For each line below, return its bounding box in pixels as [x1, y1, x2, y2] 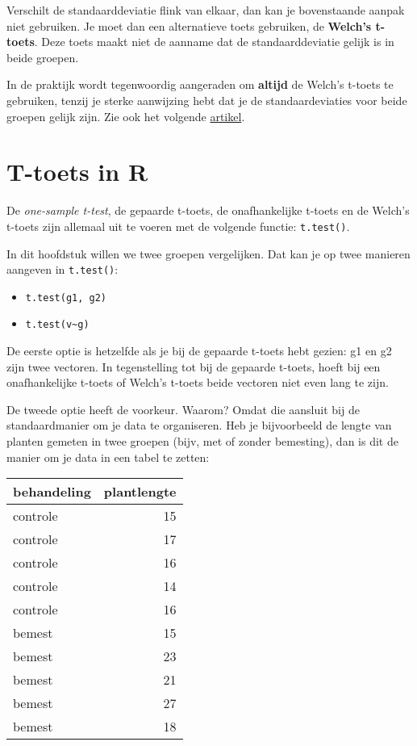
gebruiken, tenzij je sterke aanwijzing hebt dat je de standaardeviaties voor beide [6, 91, 407, 108]
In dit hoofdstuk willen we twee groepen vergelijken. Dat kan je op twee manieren [6, 245, 411, 262]
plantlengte [103, 482, 177, 501]
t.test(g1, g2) [25, 291, 107, 304]
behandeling [13, 482, 91, 501]
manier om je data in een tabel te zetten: [6, 448, 210, 465]
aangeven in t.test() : [6, 261, 119, 278]
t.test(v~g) [25, 319, 90, 331]
